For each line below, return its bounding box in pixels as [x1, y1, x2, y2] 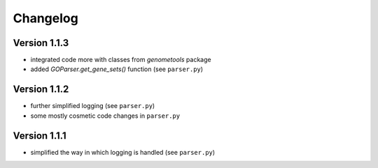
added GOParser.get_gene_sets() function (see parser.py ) [30, 65, 203, 73]
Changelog [13, 10, 78, 26]
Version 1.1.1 [13, 130, 66, 142]
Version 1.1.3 [13, 37, 69, 49]
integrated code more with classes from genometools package [30, 56, 211, 64]
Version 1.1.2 [13, 84, 69, 96]
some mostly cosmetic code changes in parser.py [30, 112, 181, 120]
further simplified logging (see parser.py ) [30, 102, 155, 110]
